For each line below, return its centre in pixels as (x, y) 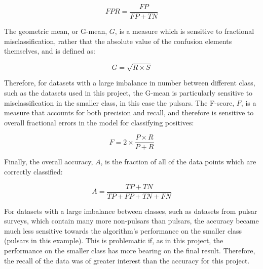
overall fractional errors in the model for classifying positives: (99, 122)
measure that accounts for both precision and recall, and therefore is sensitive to (129, 113)
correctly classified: (33, 172)
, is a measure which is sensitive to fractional (184, 31)
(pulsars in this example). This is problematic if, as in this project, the (114, 240)
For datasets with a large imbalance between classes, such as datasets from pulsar (131, 211)
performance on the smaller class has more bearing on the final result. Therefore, (130, 251)
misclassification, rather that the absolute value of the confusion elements (118, 41)
